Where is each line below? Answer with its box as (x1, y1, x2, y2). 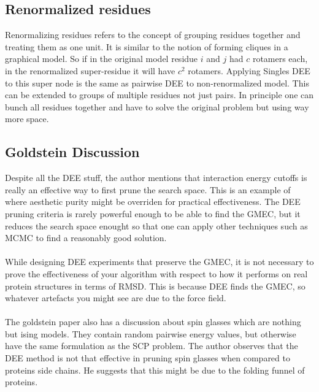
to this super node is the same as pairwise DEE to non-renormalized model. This (5, 76, 309, 89)
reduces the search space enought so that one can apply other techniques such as (5, 219, 308, 232)
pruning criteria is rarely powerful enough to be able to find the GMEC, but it (5, 207, 301, 220)
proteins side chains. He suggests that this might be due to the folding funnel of (5, 363, 305, 376)
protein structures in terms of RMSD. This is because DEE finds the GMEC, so (5, 279, 306, 292)
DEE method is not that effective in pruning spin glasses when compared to (5, 352, 290, 364)
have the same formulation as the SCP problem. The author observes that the (5, 339, 298, 352)
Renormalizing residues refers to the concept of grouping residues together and (5, 28, 301, 41)
